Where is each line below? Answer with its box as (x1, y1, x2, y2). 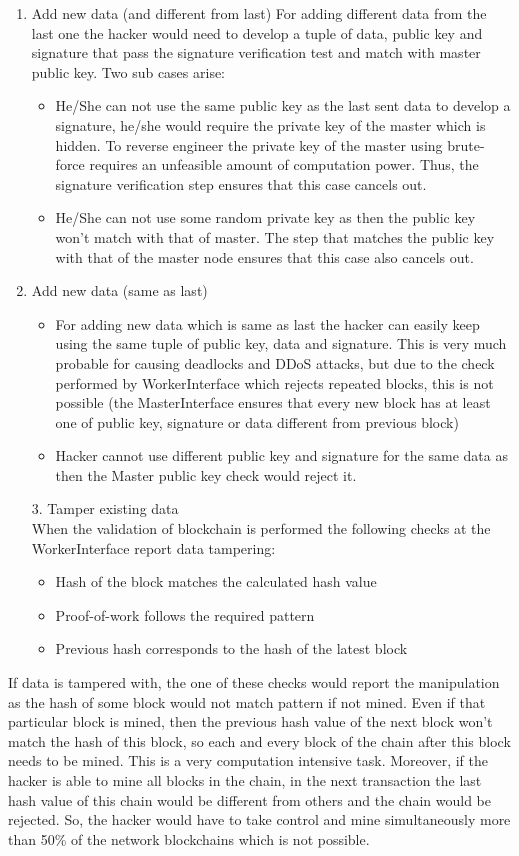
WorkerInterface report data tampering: (31, 537, 276, 558)
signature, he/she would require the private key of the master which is (55, 114, 486, 135)
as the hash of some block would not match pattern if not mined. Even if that (8, 691, 486, 712)
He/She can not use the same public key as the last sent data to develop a (55, 95, 511, 116)
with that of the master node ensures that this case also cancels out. (55, 246, 474, 267)
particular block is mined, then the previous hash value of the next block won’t (8, 711, 493, 732)
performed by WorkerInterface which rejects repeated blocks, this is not (55, 372, 494, 393)
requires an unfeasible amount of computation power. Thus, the (89, 154, 479, 175)
